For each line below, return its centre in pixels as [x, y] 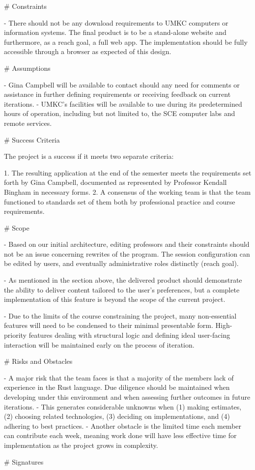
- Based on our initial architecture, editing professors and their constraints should [127, 244]
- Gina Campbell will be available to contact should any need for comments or [122, 84]
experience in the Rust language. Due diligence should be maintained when [117, 387]
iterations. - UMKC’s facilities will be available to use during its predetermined [123, 103]
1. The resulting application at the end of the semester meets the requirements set [128, 172]
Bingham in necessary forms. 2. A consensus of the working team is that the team [127, 191]
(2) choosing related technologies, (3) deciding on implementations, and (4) [117, 416]
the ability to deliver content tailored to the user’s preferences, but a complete [122, 289]
